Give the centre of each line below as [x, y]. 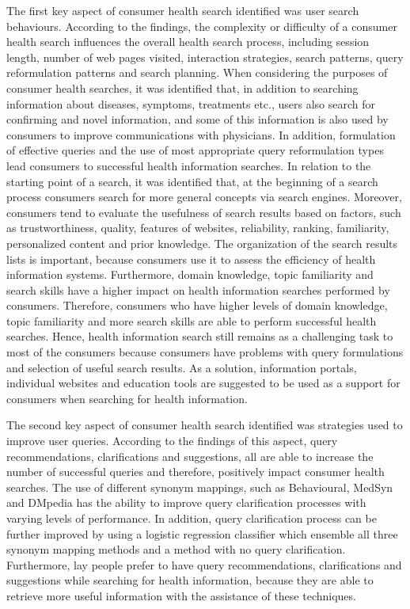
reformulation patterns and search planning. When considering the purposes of [197, 72]
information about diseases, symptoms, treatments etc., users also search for [191, 103]
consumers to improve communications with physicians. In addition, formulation [201, 134]
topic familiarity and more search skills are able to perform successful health [192, 320]
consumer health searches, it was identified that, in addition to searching [182, 88]
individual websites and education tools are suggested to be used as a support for [203, 383]
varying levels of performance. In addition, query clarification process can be [192, 518]
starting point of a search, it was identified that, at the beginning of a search [192, 181]
